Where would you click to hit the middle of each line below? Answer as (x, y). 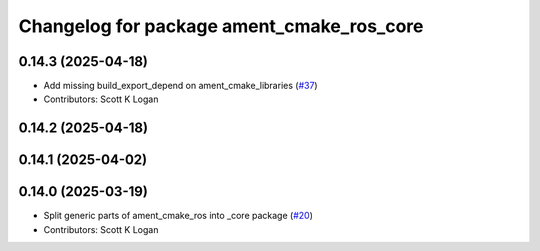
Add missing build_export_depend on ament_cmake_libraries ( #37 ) (181, 86)
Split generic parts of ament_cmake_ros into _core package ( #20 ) (178, 216)
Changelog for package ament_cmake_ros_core (221, 26)
